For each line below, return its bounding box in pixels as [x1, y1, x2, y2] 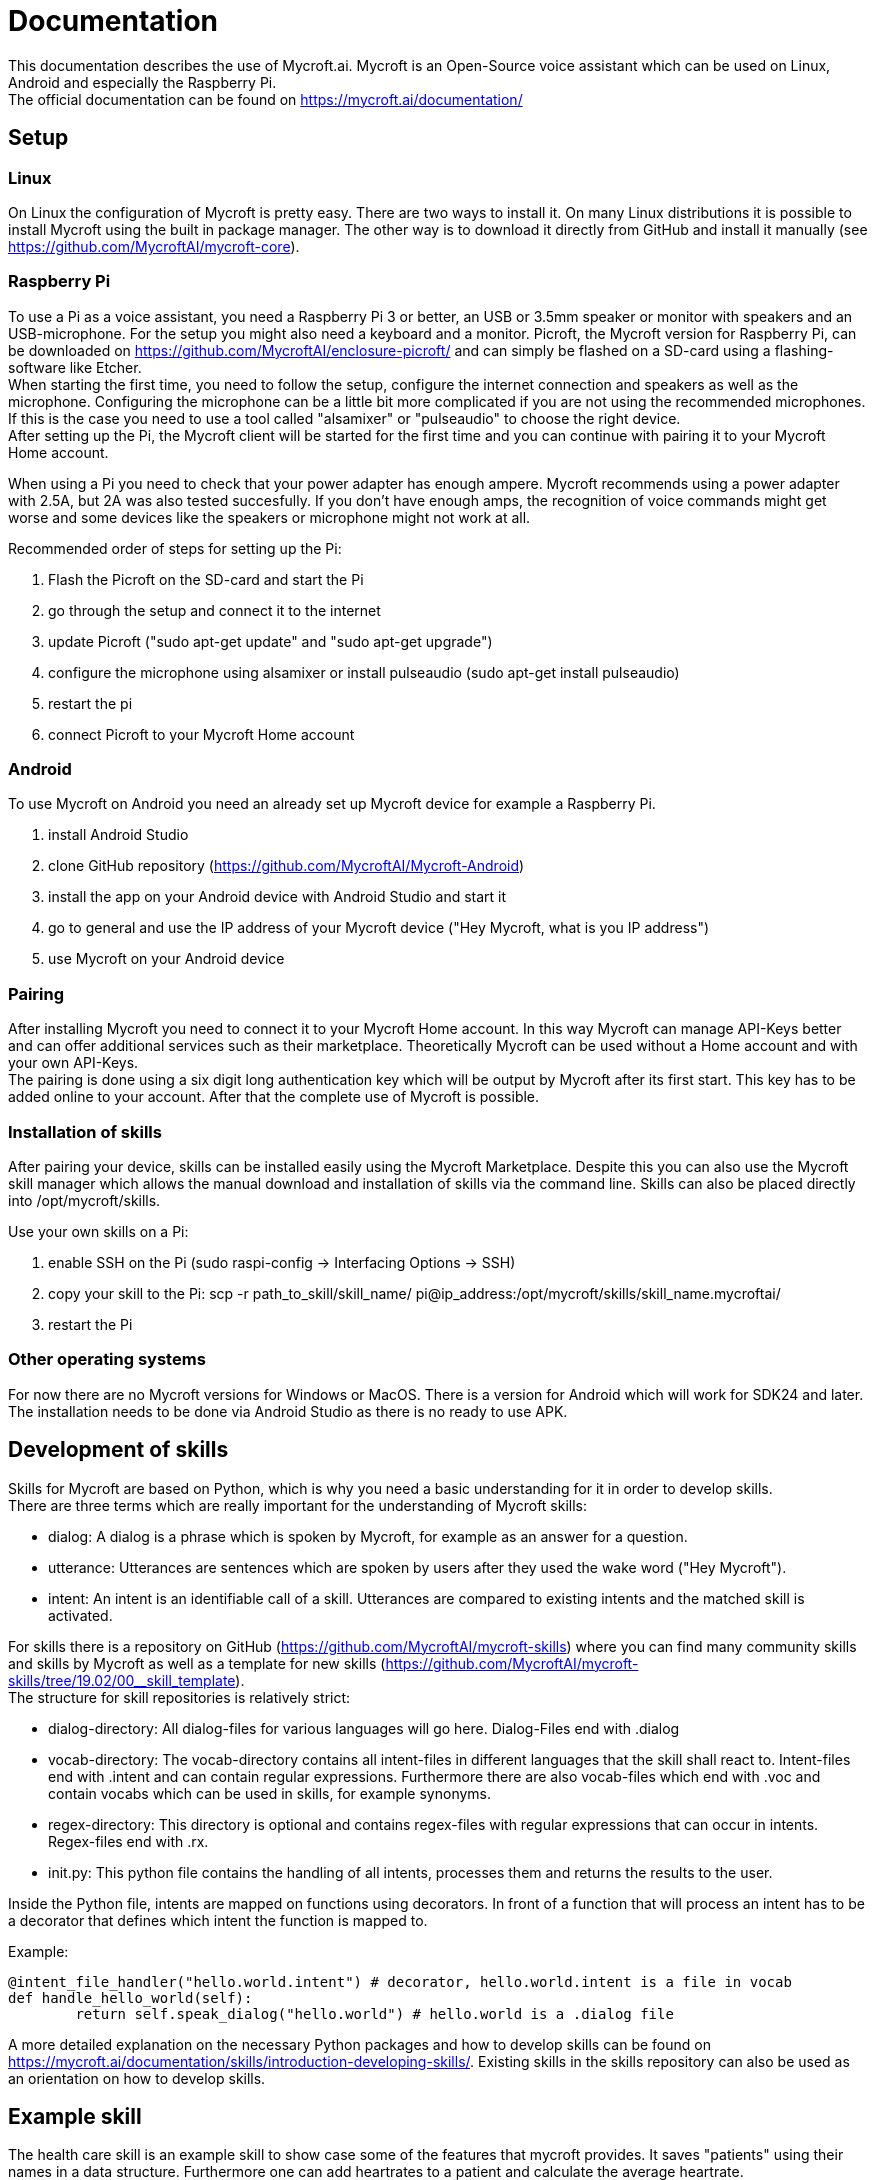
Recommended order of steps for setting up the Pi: [8, 539, 342, 557]
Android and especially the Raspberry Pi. [8, 73, 277, 91]
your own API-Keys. [8, 1054, 139, 1072]
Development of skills [8, 1437, 229, 1463]
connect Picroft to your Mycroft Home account [48, 725, 355, 743]
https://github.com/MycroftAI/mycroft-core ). [8, 237, 300, 255]
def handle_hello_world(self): [8, 1989, 253, 2006]
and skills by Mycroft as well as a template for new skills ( [8, 1654, 386, 1672]
